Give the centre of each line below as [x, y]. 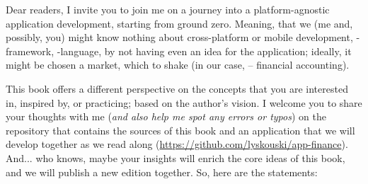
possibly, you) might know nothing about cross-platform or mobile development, [179, 37]
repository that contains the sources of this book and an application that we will [180, 130]
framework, [30, 51]
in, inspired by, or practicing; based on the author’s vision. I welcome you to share [184, 102]
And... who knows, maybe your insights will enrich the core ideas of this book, [176, 157]
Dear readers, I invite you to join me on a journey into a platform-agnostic [168, 9]
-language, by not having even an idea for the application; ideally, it [204, 51]
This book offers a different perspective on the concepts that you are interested [177, 88]
